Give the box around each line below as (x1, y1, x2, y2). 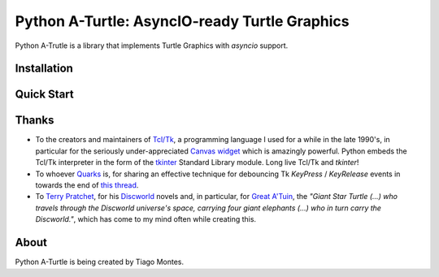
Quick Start (15, 88, 74, 102)
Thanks (15, 114, 54, 128)
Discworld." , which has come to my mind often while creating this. (35, 214, 256, 224)
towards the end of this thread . (35, 180, 139, 190)
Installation (15, 62, 73, 76)
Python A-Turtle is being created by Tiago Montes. (15, 257, 185, 267)
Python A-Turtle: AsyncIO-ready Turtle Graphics (15, 12, 350, 30)
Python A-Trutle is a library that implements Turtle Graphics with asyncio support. (15, 41, 289, 50)
